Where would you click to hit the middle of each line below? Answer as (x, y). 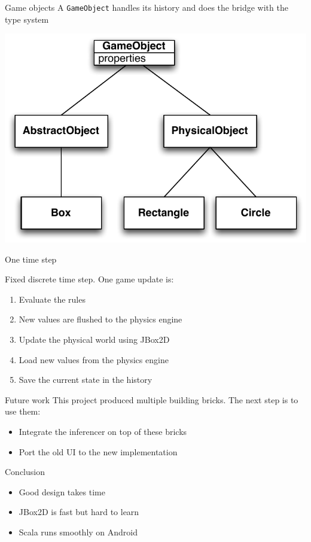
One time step (31, 259)
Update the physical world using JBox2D (94, 339)
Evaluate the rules (52, 299)
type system (27, 19)
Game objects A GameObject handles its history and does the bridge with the (147, 7)
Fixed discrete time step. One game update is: (89, 279)
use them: (23, 411)
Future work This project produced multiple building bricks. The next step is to (152, 399)
